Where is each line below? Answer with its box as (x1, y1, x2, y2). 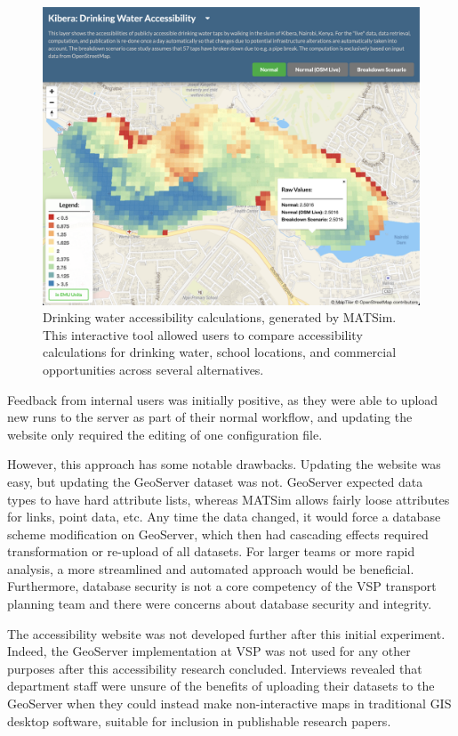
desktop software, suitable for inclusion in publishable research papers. (7, 711, 391, 730)
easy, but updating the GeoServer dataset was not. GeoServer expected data (7, 472, 423, 490)
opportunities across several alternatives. (43, 360, 264, 378)
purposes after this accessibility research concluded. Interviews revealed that (7, 659, 422, 677)
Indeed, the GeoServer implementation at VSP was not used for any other (7, 642, 411, 660)
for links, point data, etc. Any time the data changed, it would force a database (7, 507, 441, 526)
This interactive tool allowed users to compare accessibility (43, 325, 363, 344)
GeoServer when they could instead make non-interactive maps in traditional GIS (7, 694, 452, 713)
